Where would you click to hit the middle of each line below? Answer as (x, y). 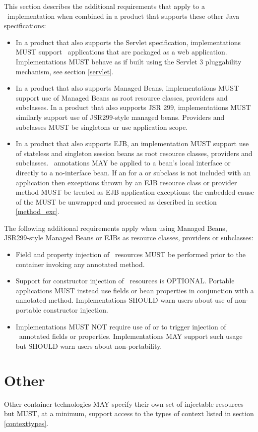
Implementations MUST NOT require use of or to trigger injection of (121, 326)
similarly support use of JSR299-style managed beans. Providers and (120, 117)
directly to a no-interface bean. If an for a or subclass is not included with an (133, 172)
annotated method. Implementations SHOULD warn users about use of (124, 300)
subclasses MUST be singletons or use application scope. (102, 127)
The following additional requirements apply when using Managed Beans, (116, 228)
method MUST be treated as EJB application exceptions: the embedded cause (135, 192)
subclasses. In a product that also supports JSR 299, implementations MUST (133, 107)
